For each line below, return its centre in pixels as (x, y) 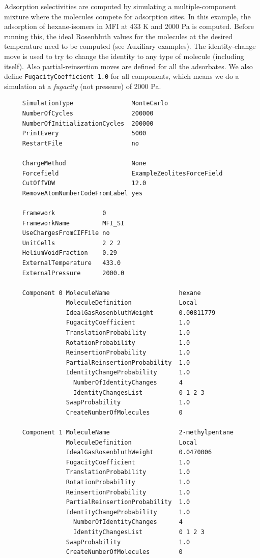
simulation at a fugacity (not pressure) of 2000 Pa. (83, 86)
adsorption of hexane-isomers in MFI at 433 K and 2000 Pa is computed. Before (129, 26)
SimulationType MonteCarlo (95, 104)
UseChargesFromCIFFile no (66, 233)
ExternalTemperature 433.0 (71, 263)
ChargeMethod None (84, 163)
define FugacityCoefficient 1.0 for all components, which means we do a (122, 76)
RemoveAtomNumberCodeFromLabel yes (82, 193)
